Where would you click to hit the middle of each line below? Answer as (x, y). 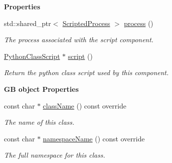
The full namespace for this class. (55, 155)
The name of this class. (39, 122)
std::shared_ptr (28, 23)
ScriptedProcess (86, 23)
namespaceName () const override (94, 138)
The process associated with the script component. (79, 40)
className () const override (85, 105)
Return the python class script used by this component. (86, 72)
